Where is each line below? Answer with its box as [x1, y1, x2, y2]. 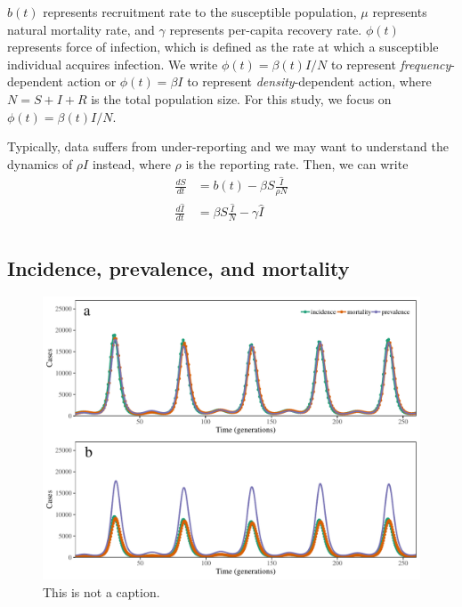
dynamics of [7, 154, 73, 173]
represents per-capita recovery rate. [169, 20, 362, 38]
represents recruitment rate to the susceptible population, [43, 3, 357, 20]
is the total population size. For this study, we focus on [91, 89, 392, 108]
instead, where [92, 154, 171, 173]
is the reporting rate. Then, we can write [185, 154, 409, 173]
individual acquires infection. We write [7, 54, 218, 73]
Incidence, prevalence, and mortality [7, 254, 350, 281]
